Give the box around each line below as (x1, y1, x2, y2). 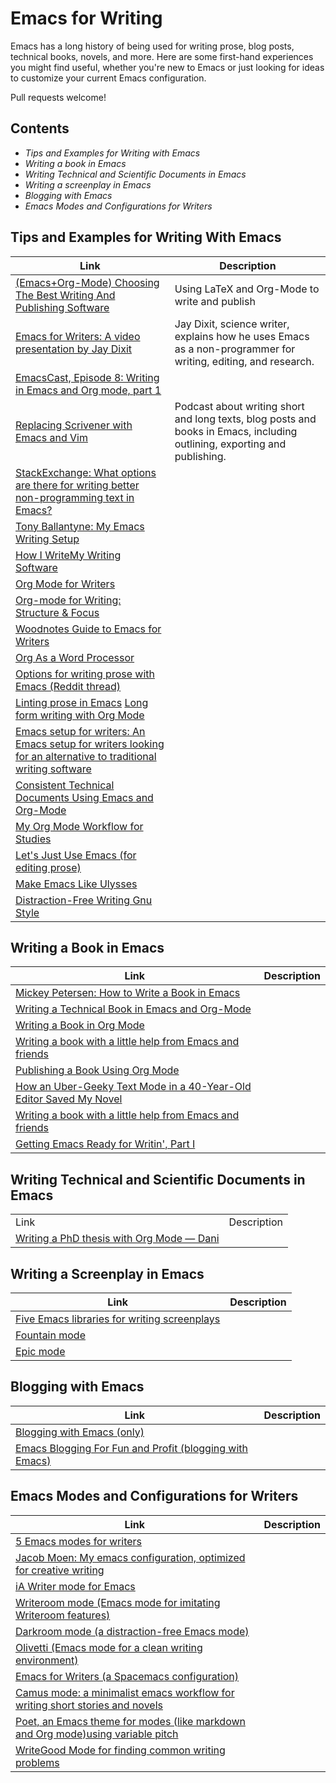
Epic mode (15, 1345, 66, 1358)
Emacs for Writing (10, 7, 163, 30)
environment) (15, 1653, 79, 1667)
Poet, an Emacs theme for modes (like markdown (15, 1714, 247, 1728)
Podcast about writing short (174, 399, 305, 413)
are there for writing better (15, 478, 140, 492)
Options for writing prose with (15, 667, 155, 681)
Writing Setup (15, 532, 80, 546)
